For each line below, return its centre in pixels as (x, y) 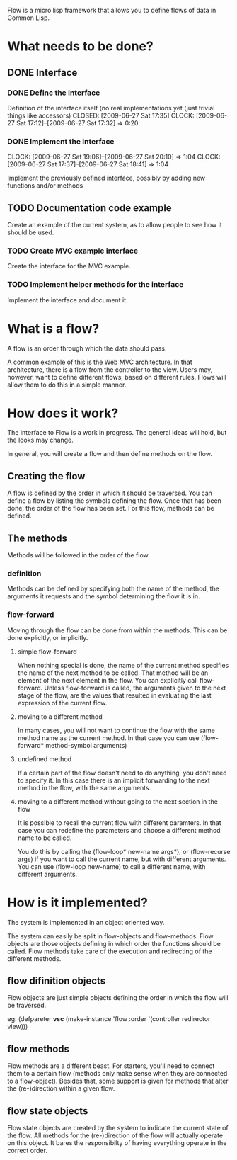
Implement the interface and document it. (68, 300)
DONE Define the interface (54, 93)
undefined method (45, 759)
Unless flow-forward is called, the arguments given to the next (135, 688)
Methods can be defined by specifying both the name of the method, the (113, 589)
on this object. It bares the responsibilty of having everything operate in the (117, 1143)
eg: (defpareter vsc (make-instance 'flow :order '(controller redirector (109, 1019)
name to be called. (45, 838)
